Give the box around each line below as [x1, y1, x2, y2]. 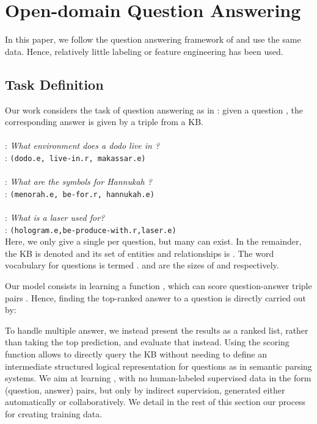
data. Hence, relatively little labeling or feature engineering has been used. [5, 45, 283, 57]
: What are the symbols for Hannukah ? [5, 175, 152, 188]
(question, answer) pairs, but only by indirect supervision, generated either [5, 383, 285, 396]
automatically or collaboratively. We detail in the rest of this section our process [5, 395, 306, 408]
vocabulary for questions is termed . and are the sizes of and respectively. [5, 259, 279, 271]
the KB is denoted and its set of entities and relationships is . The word [5, 246, 274, 259]
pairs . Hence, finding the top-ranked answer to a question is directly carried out [5, 291, 306, 304]
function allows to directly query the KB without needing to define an [5, 347, 267, 360]
